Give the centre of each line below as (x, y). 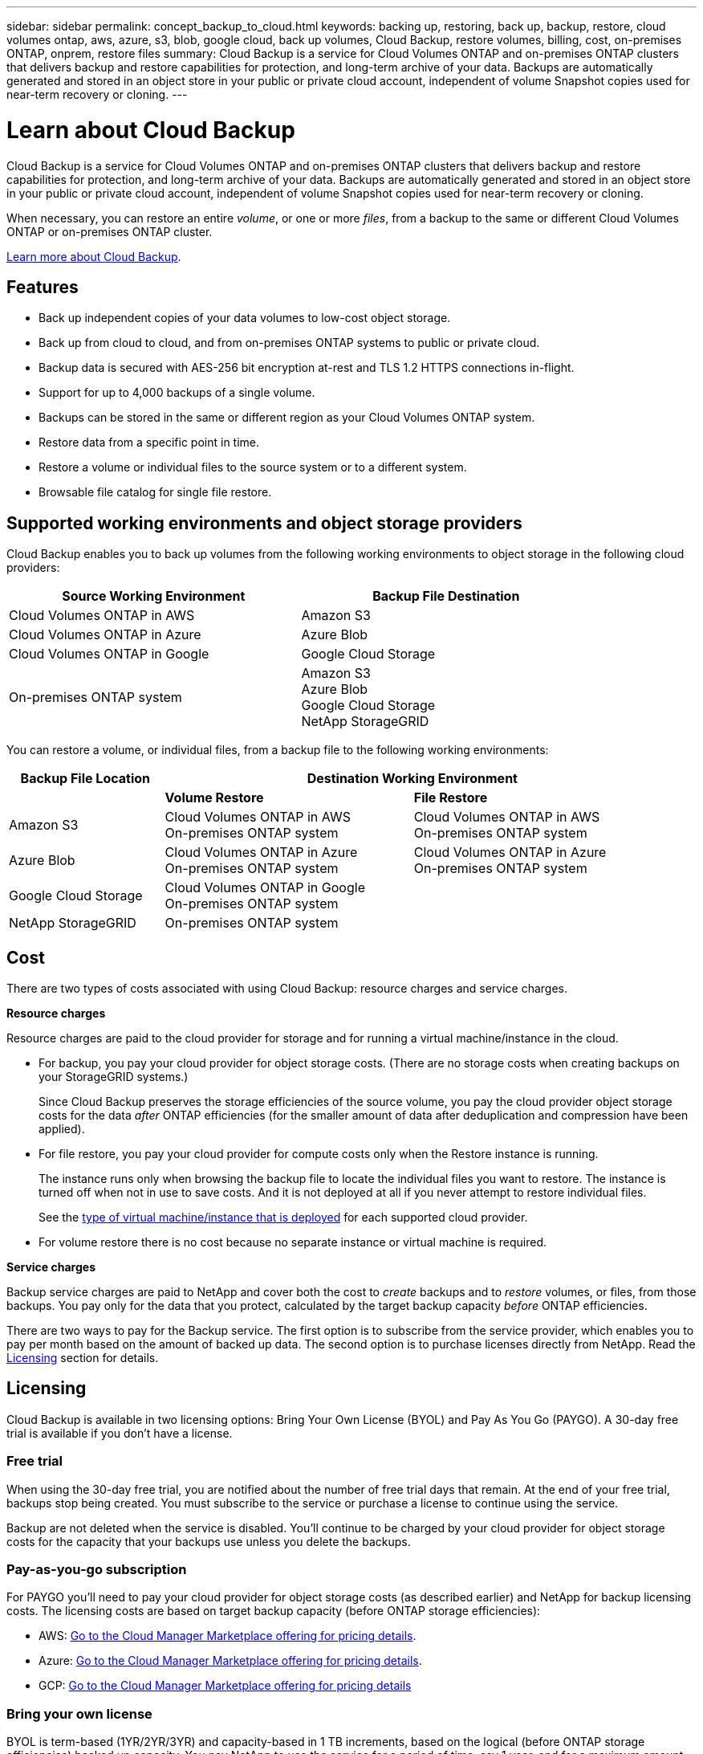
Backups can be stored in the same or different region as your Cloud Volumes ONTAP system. (287, 418)
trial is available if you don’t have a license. (120, 1433)
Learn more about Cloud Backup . (94, 256)
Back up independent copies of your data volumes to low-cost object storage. (245, 318)
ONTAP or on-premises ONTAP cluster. (110, 231)
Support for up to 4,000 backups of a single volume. (177, 393)
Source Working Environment (154, 596)
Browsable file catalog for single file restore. (155, 492)
